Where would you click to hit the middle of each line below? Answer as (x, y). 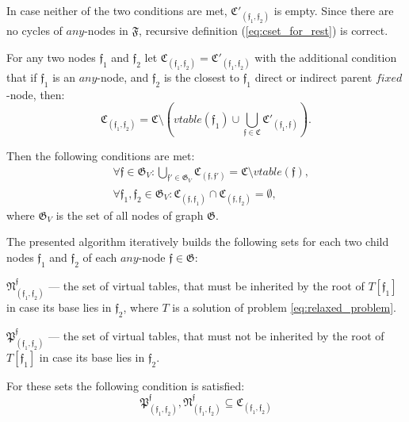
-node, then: (36, 94)
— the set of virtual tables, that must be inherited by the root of (206, 285)
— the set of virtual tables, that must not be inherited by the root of (216, 335)
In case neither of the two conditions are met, (117, 10)
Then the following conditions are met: (101, 156)
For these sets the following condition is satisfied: (126, 386)
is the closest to (202, 77)
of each (100, 257)
